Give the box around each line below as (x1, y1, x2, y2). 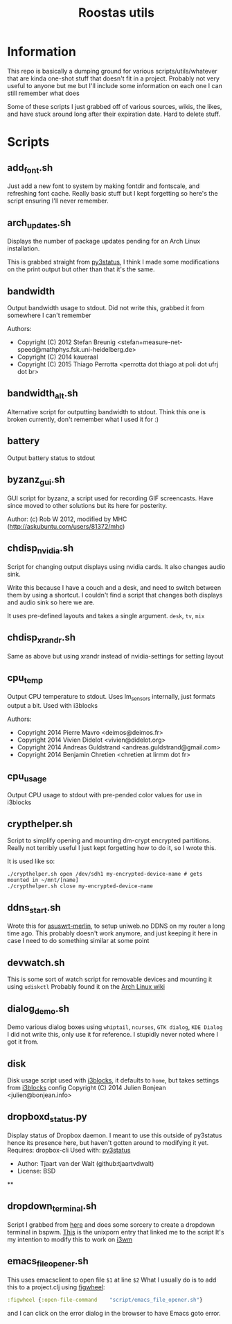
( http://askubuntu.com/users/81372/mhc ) (7, 522, 125, 530)
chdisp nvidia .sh (7, 543, 74, 556)
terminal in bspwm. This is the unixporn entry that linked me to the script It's (7, 1228, 224, 1236)
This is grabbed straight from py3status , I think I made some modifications (7, 258, 220, 266)
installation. (7, 244, 40, 253)
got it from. (7, 1037, 39, 1046)
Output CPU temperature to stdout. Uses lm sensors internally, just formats (7, 692, 216, 702)
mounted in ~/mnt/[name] (7, 876, 79, 884)
